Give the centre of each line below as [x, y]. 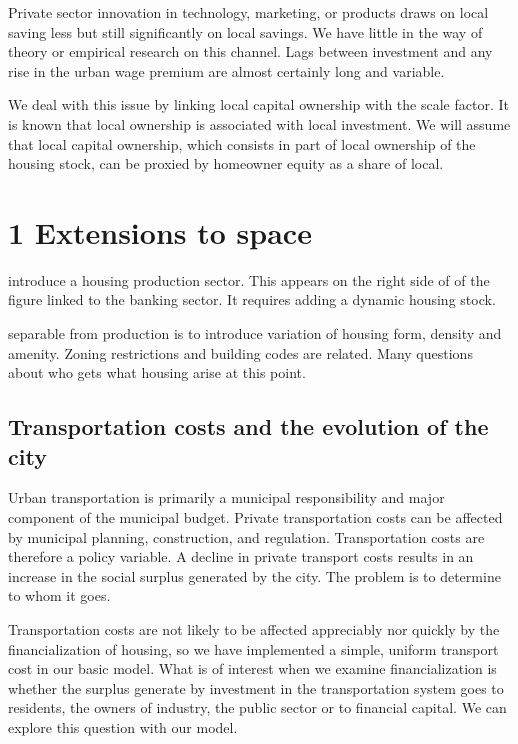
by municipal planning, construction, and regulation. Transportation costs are [246, 536]
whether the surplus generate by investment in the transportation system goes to [256, 687]
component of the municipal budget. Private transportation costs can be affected [255, 517]
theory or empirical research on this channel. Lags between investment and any [250, 51]
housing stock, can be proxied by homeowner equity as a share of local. [226, 163]
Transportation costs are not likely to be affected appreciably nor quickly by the [254, 629]
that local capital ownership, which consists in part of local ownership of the [242, 143]
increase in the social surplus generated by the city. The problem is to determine [254, 575]
